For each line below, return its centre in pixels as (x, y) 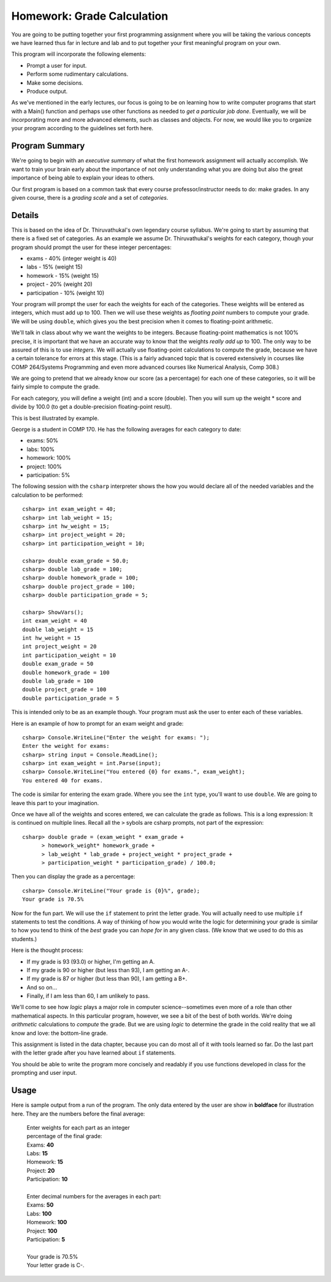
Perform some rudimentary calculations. (78, 74)
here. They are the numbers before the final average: (78, 1114)
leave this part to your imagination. (55, 803)
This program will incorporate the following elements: (79, 54)
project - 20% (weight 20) (60, 284)
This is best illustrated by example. (55, 418)
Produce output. (47, 91)
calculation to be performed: (47, 495)
